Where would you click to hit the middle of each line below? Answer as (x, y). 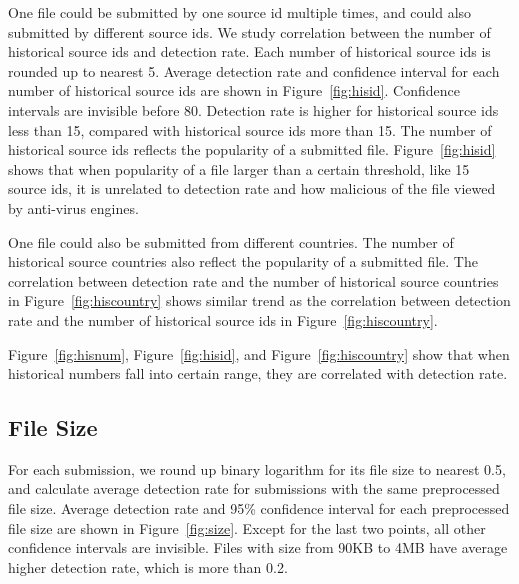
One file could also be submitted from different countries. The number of (231, 241)
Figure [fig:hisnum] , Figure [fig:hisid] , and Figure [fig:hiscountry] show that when (259, 353)
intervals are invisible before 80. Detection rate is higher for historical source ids (253, 109)
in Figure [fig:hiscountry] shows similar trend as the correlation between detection (259, 300)
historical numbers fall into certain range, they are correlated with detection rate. (258, 373)
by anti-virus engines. (73, 207)
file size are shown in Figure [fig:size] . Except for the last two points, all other (247, 527)
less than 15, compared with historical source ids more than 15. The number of (250, 129)
